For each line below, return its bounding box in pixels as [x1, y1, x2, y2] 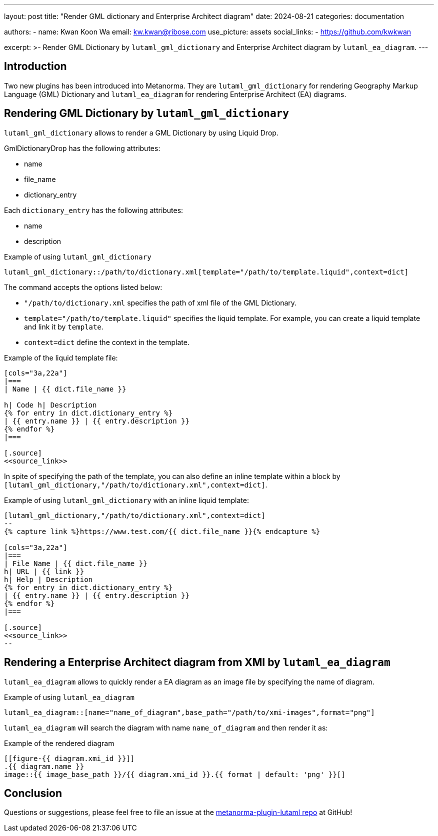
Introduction [4, 60, 67, 73]
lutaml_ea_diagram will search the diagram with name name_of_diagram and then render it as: [4, 723, 328, 732]
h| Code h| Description [4, 400, 97, 409]
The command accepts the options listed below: [4, 282, 162, 291]
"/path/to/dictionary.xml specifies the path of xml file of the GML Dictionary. [24, 298, 297, 307]
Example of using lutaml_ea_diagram [4, 692, 134, 701]
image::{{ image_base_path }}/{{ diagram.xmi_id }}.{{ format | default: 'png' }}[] [4, 770, 345, 778]
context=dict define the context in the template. [24, 337, 190, 346]
